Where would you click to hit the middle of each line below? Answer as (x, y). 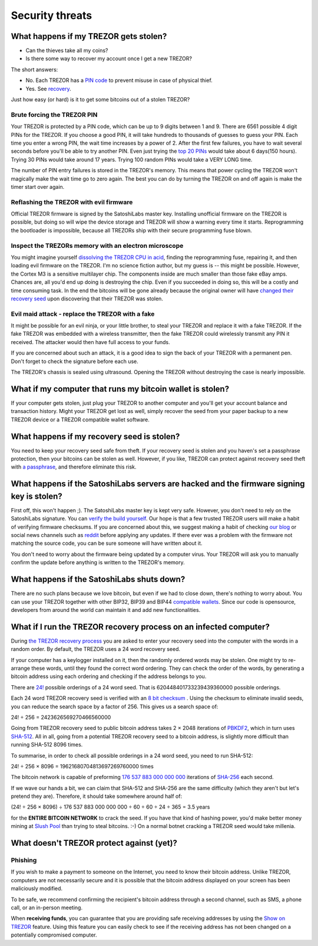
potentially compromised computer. (54, 935)
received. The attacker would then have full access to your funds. (90, 342)
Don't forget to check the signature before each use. (74, 361)
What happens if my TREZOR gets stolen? (89, 36)
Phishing (24, 860)
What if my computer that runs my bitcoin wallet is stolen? (120, 389)
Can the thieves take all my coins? (67, 51)
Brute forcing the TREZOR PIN (54, 114)
